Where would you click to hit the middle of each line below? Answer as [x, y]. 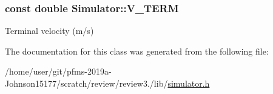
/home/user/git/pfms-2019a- [58, 71]
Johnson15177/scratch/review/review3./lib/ [86, 83]
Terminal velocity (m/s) [49, 31]
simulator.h [189, 83]
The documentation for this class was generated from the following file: [137, 51]
